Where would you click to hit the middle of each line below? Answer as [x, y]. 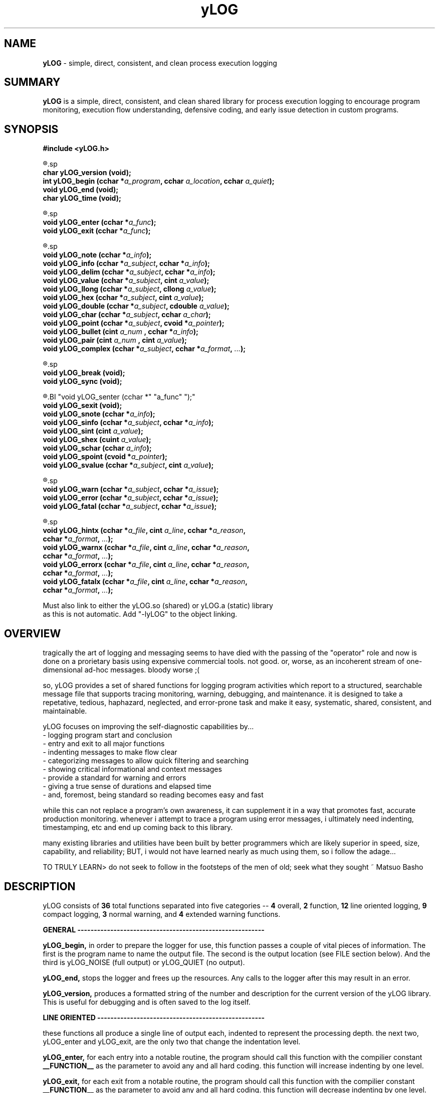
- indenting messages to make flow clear [110, 752]
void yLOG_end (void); [81, 190]
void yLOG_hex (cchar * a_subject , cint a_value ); [123, 298]
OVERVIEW [33, 633]
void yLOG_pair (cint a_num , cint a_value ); [115, 340]
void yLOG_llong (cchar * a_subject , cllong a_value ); [130, 289]
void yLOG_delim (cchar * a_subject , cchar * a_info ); [129, 272]
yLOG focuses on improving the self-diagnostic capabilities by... [148, 727]
